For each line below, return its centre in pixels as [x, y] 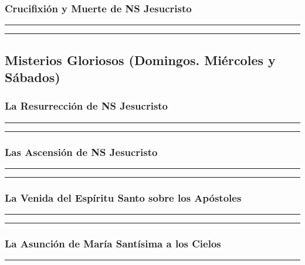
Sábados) [33, 77]
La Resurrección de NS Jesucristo [87, 106]
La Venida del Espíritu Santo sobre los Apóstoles [123, 197]
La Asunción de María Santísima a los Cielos [113, 243]
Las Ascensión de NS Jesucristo [81, 152]
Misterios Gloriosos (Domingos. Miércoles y [140, 60]
